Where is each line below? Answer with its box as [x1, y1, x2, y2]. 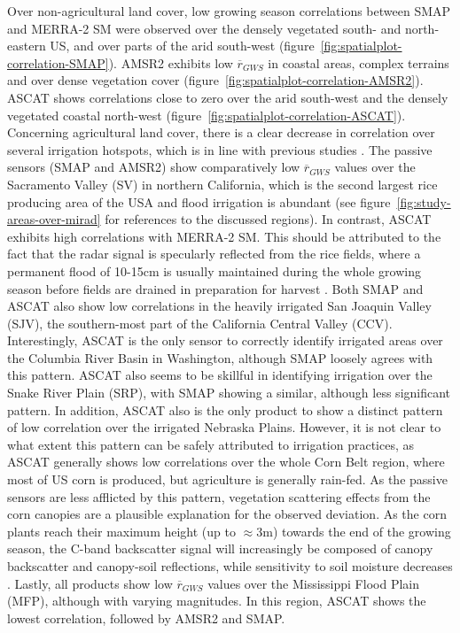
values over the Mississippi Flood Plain [207, 574, 419, 592]
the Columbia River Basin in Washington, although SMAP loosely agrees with [7, 348, 433, 367]
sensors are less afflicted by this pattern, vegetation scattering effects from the [7, 487, 431, 506]
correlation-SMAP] [7, 53, 109, 72]
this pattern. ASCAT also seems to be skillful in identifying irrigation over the [7, 366, 433, 384]
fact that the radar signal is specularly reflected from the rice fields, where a [7, 244, 421, 263]
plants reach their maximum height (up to [7, 521, 236, 540]
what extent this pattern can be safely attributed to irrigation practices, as [7, 435, 415, 453]
